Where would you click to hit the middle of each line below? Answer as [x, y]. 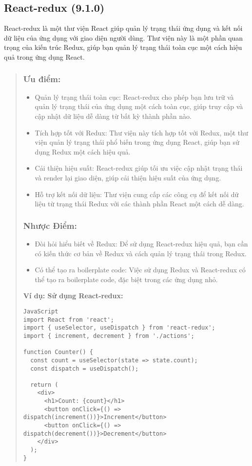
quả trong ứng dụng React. [44, 56]
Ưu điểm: [42, 78]
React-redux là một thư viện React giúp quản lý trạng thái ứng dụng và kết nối [123, 28]
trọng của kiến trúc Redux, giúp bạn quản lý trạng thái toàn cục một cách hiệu [123, 47]
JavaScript [41, 311]
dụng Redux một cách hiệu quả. [83, 151]
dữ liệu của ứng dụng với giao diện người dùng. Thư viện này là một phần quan [124, 37]
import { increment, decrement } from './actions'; [109, 336]
